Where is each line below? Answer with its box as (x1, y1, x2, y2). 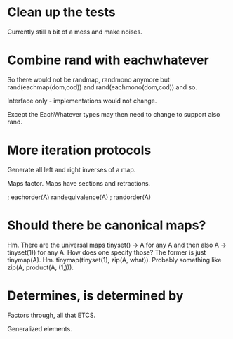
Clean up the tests (7, 4, 116, 20)
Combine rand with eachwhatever (7, 52, 209, 68)
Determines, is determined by (7, 288, 184, 303)
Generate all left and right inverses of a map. (7, 165, 136, 174)
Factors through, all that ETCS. (7, 311, 96, 319)
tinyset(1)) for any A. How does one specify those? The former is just (7, 248, 206, 257)
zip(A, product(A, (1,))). (7, 263, 74, 271)
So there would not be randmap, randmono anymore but (7, 75, 171, 84)
